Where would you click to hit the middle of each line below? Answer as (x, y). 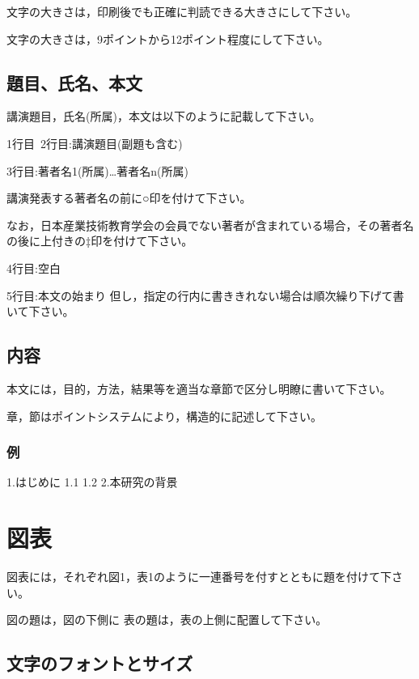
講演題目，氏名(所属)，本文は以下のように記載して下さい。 (164, 116)
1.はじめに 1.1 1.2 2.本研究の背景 (92, 482)
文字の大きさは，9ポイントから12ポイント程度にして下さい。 (168, 38)
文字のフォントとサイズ (100, 663)
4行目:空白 (34, 267)
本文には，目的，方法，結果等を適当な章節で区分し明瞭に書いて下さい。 (199, 388)
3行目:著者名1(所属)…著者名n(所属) (97, 170)
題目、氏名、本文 (74, 82)
